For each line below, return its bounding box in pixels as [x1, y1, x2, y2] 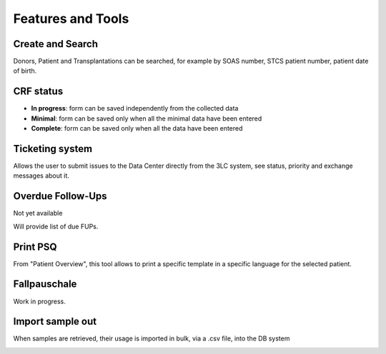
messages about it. [13, 171, 69, 180]
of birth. [13, 66, 37, 75]
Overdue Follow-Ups [13, 190, 107, 203]
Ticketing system [13, 143, 93, 155]
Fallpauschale [13, 278, 77, 290]
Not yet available [13, 209, 63, 218]
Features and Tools [13, 11, 129, 26]
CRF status [13, 86, 64, 98]
